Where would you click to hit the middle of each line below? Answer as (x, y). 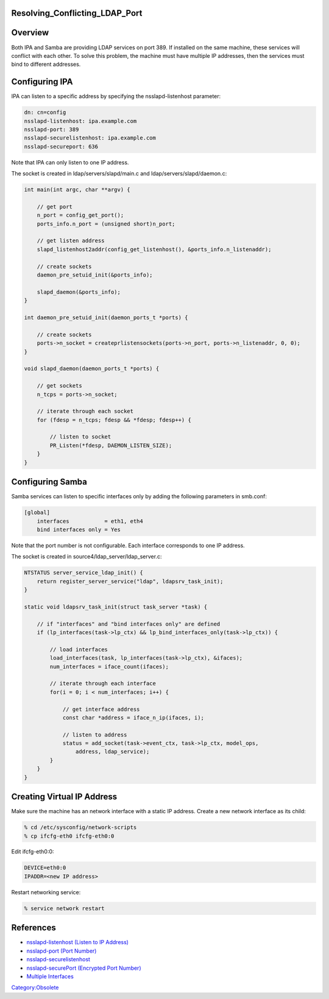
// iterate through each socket (85, 411)
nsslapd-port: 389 (51, 129)
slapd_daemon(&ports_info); (79, 292)
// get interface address (101, 709)
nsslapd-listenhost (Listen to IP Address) (78, 942)
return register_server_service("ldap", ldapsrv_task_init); (130, 581)
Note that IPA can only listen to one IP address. (70, 162)
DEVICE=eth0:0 (45, 868)
